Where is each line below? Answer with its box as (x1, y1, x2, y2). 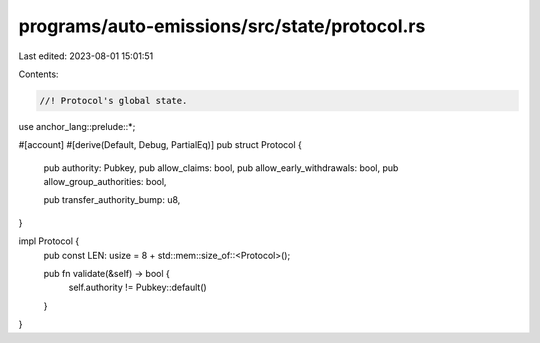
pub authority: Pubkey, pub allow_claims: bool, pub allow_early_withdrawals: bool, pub (43, 161, 399, 174)
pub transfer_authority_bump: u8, (43, 194, 181, 206)
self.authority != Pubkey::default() (68, 281, 207, 294)
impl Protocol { (18, 235, 80, 247)
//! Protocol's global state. (39, 95, 188, 106)
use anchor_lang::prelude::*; (18, 120, 136, 132)
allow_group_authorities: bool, (43, 176, 167, 188)
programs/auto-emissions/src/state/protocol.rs (18, 15, 426, 37)
